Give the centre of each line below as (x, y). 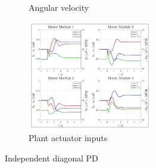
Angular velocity (59, 7)
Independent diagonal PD (52, 158)
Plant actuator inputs (68, 137)
